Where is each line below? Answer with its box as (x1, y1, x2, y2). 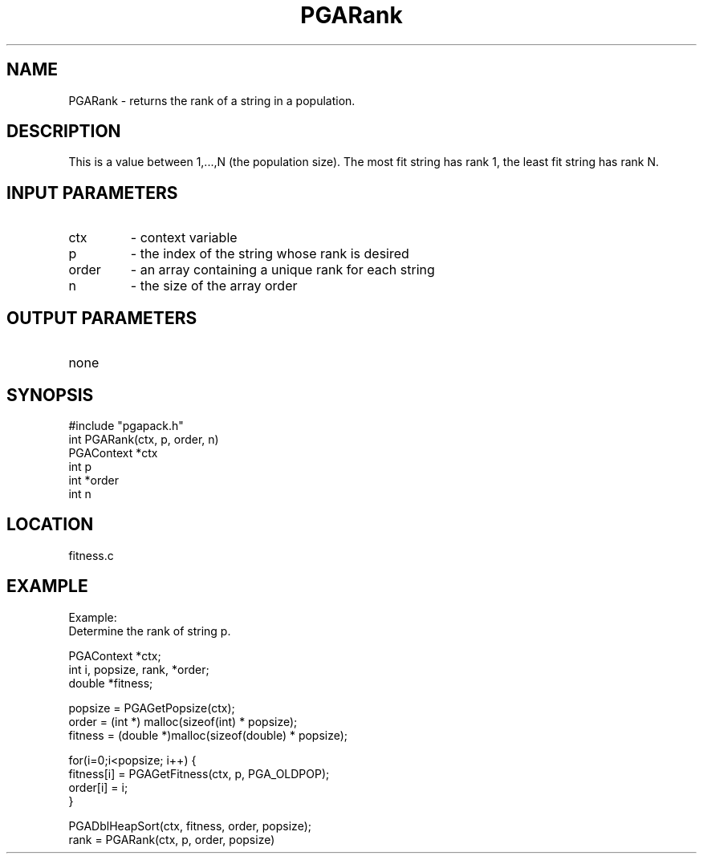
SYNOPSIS (6, 384, 94, 405)
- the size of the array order (130, 278, 298, 294)
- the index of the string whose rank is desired (130, 245, 409, 262)
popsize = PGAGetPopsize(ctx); (68, 700, 235, 715)
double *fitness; (68, 675, 153, 690)
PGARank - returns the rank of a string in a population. (68, 93, 356, 107)
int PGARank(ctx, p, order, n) (68, 432, 219, 446)
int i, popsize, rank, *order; (68, 662, 209, 676)
